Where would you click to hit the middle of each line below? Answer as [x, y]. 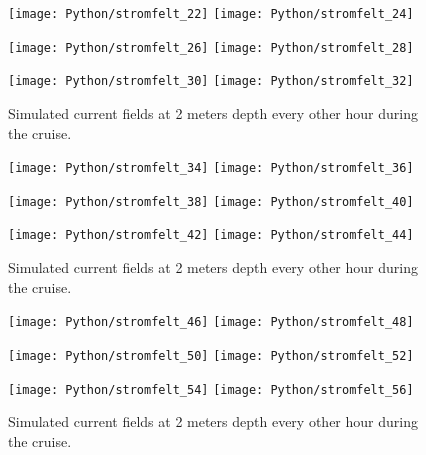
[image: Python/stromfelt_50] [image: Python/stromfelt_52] [211, 355]
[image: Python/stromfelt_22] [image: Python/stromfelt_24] [211, 14]
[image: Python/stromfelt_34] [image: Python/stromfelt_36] [211, 168]
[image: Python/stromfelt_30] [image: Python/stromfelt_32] [211, 81]
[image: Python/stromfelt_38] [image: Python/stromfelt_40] [211, 201]
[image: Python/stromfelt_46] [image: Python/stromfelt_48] [211, 322]
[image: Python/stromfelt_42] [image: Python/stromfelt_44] [211, 235]
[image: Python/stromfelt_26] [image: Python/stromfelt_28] [211, 47]
